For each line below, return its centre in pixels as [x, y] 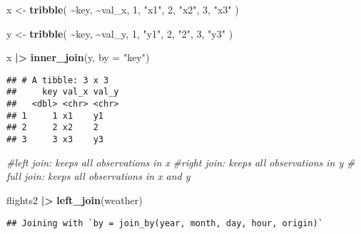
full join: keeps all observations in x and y [98, 176]
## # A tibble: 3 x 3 [58, 80]
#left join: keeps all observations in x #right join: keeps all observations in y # [181, 162]
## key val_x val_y [63, 92]
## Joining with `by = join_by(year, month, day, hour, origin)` [165, 223]
